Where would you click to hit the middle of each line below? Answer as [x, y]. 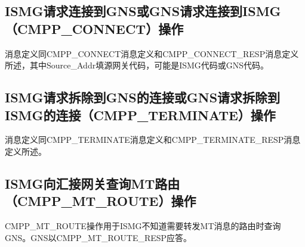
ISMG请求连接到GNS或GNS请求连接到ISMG [143, 11]
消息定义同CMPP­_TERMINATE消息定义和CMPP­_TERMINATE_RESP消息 [153, 140]
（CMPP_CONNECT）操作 [94, 28]
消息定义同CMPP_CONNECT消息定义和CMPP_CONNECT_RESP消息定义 [152, 53]
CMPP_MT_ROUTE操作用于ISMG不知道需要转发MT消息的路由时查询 [143, 226]
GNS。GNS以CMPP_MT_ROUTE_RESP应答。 [98, 237]
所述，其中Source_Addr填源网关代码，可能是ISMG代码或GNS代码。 [137, 65]
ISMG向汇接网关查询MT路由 [93, 183]
